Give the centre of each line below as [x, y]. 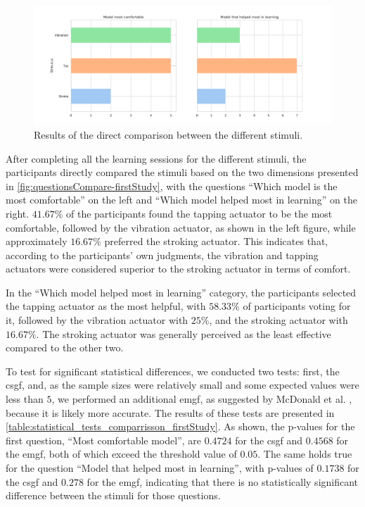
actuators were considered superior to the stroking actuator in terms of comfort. [178, 269]
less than [25, 399]
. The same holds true [305, 454]
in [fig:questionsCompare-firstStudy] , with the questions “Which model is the [172, 186]
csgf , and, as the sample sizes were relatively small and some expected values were [182, 385]
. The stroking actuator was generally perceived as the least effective [184, 333]
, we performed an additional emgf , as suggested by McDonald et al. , [202, 399]
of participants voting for [297, 306]
